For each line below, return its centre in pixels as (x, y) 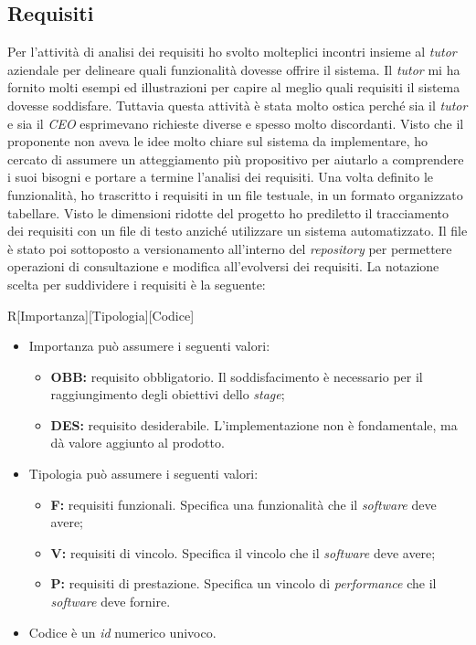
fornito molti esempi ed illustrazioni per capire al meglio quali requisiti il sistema (234, 87)
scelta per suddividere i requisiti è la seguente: (137, 284)
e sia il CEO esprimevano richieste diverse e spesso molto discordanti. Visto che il (236, 123)
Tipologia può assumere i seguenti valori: (143, 474)
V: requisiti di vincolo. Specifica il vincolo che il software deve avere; (243, 552)
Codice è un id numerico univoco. (122, 632)
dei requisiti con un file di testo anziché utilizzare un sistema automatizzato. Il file (238, 231)
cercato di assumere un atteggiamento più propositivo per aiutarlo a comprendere (236, 159)
